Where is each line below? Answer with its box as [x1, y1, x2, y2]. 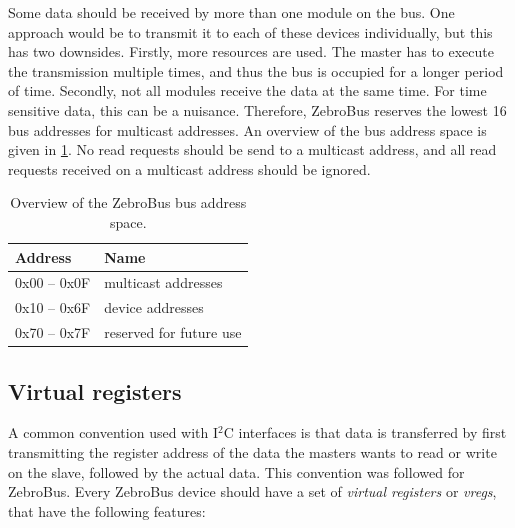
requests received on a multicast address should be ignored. [8, 158, 371, 179]
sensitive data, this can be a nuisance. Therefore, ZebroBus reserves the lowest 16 [8, 99, 507, 120]
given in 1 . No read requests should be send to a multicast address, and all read [8, 139, 497, 160]
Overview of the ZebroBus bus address [10, 192, 247, 213]
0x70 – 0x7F [15, 322, 91, 343]
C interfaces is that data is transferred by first [223, 422, 507, 443]
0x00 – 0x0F [15, 272, 91, 293]
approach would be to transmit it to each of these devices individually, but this [8, 21, 493, 42]
